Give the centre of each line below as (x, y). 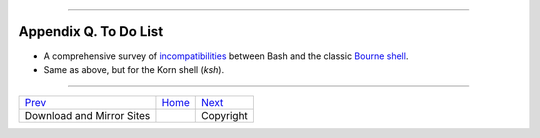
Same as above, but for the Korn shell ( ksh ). (134, 69)
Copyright (225, 116)
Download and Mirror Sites (87, 116)
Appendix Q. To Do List (91, 31)
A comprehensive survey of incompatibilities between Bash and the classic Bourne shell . (226, 56)
